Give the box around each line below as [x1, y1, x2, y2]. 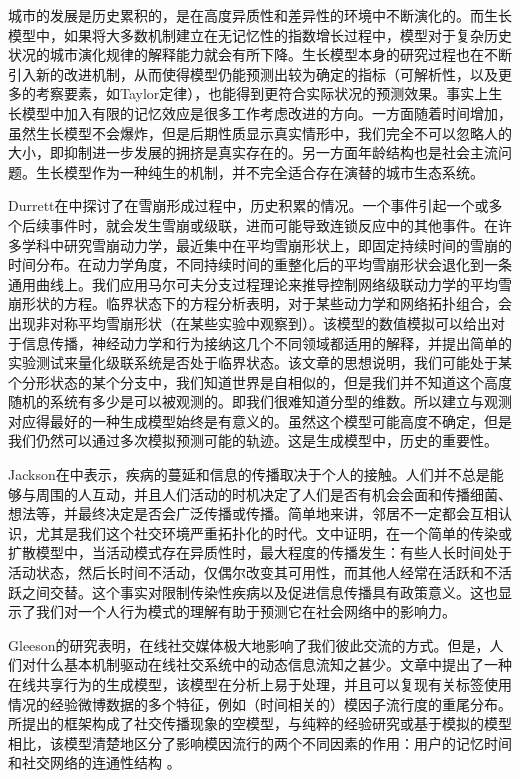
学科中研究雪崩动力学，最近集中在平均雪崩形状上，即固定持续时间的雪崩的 [21, 234, 512, 255]
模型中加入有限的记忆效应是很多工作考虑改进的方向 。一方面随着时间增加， [21, 102, 512, 123]
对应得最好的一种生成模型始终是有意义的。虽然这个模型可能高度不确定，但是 [8, 410, 512, 431]
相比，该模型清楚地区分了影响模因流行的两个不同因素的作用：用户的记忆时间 [8, 732, 512, 753]
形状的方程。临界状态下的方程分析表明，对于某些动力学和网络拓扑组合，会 [21, 293, 512, 314]
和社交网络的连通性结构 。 [8, 752, 181, 773]
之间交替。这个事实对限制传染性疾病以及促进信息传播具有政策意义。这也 [21, 581, 498, 602]
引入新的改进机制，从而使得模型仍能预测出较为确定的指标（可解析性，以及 [8, 63, 498, 84]
